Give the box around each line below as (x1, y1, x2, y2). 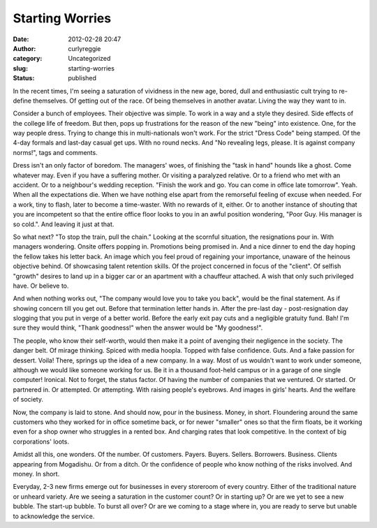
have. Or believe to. (13, 281, 69, 290)
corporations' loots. (13, 437, 70, 446)
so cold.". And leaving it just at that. (13, 220, 114, 228)
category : (13, 54, 43, 63)
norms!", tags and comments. (13, 148, 98, 156)
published (68, 74, 97, 82)
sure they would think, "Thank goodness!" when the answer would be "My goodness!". (13, 323, 263, 332)
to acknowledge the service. (13, 512, 95, 520)
